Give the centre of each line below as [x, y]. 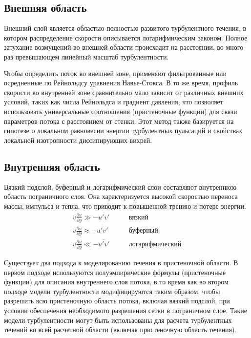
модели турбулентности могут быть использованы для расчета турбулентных [118, 320]
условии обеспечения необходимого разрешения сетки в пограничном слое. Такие [126, 310]
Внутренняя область [52, 166]
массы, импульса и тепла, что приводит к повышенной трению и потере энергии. [125, 206]
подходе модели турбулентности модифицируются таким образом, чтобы [112, 291]
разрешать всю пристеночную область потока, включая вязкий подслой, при [117, 301]
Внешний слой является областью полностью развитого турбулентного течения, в [125, 28]
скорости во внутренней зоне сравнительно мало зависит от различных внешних [124, 92]
